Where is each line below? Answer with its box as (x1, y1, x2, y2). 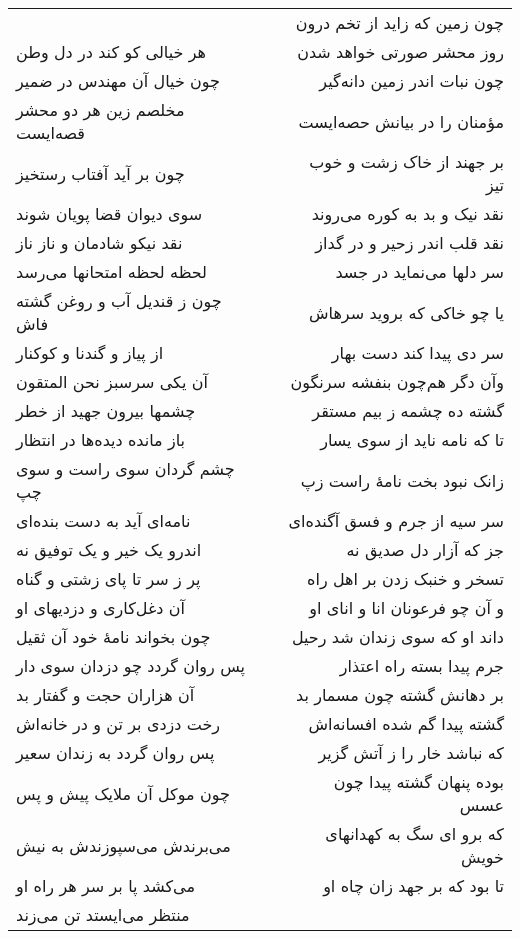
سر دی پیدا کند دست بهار (331, 341, 504, 364)
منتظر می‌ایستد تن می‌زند (16, 903, 190, 926)
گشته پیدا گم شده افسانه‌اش (308, 712, 504, 735)
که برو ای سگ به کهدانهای (325, 822, 504, 845)
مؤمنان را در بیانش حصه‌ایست (298, 109, 504, 133)
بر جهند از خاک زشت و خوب (309, 150, 504, 173)
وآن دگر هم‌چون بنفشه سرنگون (290, 370, 504, 393)
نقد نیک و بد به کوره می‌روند (311, 202, 504, 225)
